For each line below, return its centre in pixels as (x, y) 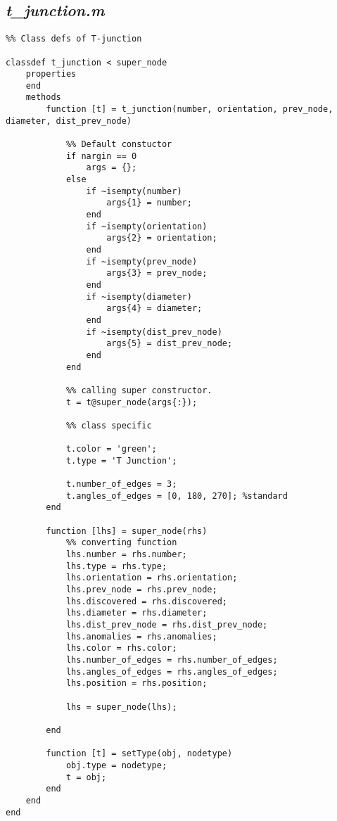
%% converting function (121, 543)
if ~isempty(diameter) (139, 297)
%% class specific (109, 425)
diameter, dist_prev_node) (69, 121)
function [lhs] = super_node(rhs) (127, 531)
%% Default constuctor (119, 145)
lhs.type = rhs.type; (116, 566)
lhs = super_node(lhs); (121, 707)
